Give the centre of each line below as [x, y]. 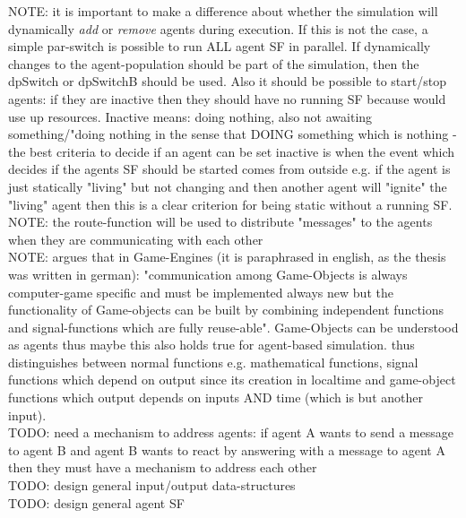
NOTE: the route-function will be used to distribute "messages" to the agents [220, 222]
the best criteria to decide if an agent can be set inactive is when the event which [232, 151]
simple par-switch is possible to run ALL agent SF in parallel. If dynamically [220, 46]
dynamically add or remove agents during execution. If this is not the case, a [218, 28]
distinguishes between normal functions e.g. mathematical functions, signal [213, 362]
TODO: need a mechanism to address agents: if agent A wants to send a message [231, 432]
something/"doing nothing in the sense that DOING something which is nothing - [233, 134]
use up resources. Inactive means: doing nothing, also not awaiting [190, 116]
